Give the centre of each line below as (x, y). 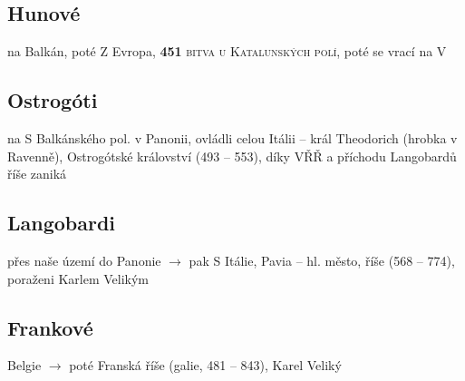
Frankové (50, 327)
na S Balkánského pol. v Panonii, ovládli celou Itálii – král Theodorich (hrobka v (232, 138)
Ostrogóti (53, 100)
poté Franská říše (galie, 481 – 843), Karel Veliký (205, 365)
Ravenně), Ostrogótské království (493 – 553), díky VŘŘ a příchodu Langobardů (232, 156)
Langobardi (62, 223)
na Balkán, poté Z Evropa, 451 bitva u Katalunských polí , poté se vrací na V (227, 51)
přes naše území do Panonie (84, 260)
